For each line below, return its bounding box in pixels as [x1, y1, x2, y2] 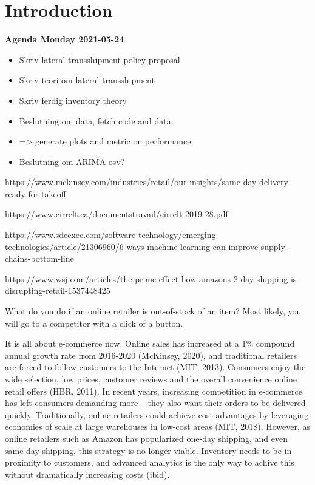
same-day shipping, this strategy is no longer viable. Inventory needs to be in [5, 444, 292, 456]
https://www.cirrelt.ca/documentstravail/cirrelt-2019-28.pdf [5, 208, 228, 220]
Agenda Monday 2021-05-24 [5, 33, 124, 46]
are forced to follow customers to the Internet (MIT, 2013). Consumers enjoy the [5, 361, 306, 373]
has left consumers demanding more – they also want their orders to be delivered [5, 396, 306, 409]
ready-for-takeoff [5, 187, 66, 200]
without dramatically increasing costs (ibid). [5, 467, 170, 480]
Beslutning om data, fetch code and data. [19, 114, 174, 127]
